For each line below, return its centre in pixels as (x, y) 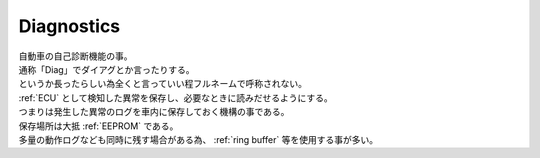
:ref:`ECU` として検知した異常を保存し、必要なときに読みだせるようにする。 (176, 97)
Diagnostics (69, 26)
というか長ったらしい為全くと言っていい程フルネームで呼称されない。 (162, 84)
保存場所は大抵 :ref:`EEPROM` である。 (98, 126)
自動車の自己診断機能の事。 (75, 56)
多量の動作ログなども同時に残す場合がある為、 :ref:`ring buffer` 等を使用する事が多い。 (198, 139)
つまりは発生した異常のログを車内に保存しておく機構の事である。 (154, 112)
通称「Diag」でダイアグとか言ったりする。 (106, 69)
